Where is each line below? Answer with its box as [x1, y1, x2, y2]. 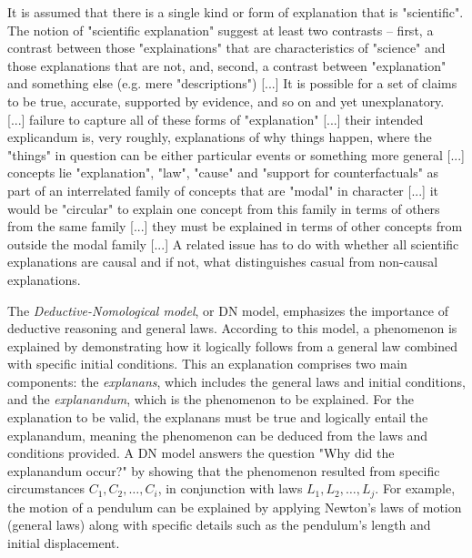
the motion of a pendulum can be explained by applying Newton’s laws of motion [7, 497, 462, 516]
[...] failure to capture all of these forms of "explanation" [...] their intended [7, 109, 424, 128]
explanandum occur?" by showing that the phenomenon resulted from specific [7, 461, 440, 480]
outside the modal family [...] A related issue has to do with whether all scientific [7, 234, 459, 253]
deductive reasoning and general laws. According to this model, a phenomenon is [7, 319, 457, 338]
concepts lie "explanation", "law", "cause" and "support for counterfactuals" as [7, 163, 439, 182]
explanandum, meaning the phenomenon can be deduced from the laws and [7, 425, 428, 444]
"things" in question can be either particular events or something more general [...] [7, 145, 465, 164]
